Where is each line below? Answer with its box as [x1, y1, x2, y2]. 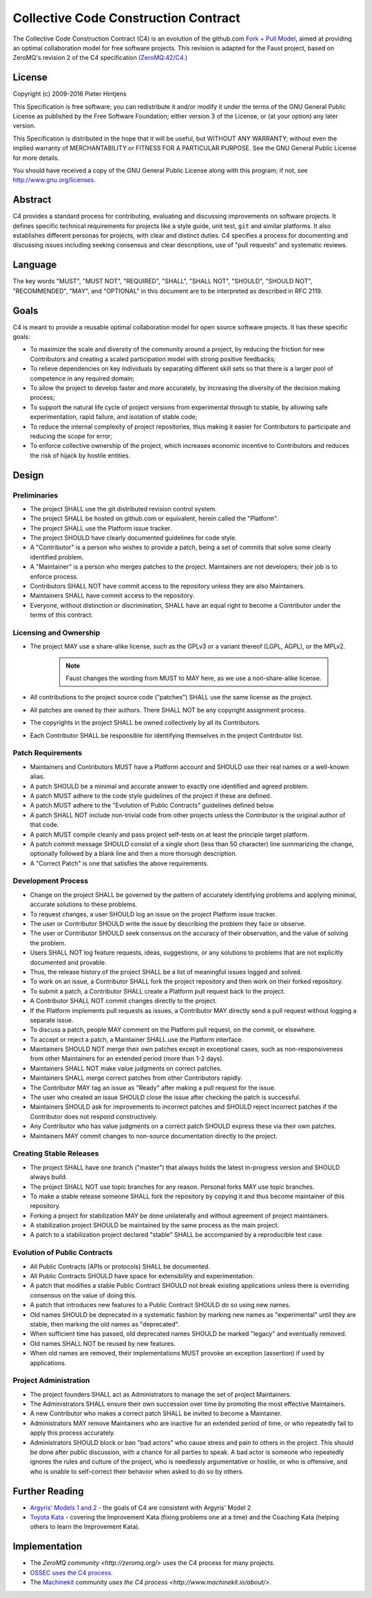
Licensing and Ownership [12, 628, 101, 637]
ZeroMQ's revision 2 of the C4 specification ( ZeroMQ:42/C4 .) [12, 54, 188, 62]
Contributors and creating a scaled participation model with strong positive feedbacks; [30, 355, 276, 363]
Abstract [12, 194, 52, 206]
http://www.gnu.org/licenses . [12, 176, 96, 184]
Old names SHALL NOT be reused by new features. [30, 1339, 176, 1347]
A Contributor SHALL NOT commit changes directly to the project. [30, 996, 217, 1005]
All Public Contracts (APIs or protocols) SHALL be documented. [30, 1262, 210, 1271]
